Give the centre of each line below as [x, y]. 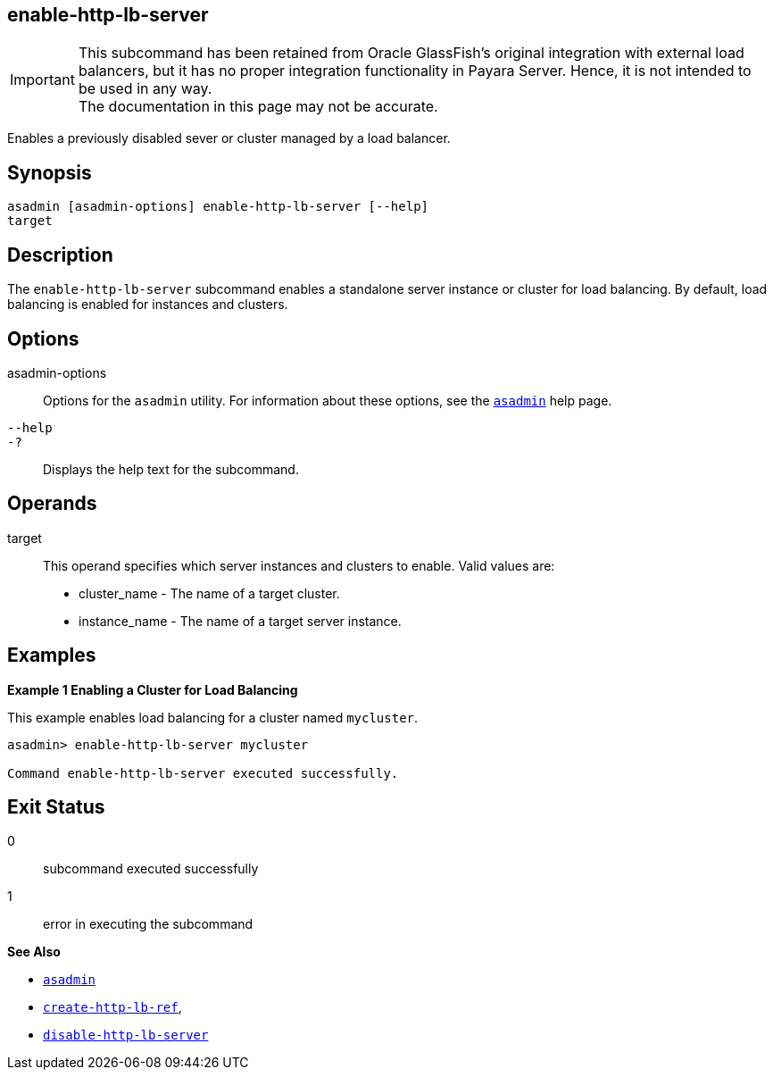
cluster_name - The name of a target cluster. [209, 593]
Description [60, 255]
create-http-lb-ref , [112, 1007]
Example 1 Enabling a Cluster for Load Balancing [153, 689]
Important [42, 80]
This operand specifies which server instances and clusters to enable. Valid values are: [299, 565]
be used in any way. [145, 89]
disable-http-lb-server [126, 1035]
